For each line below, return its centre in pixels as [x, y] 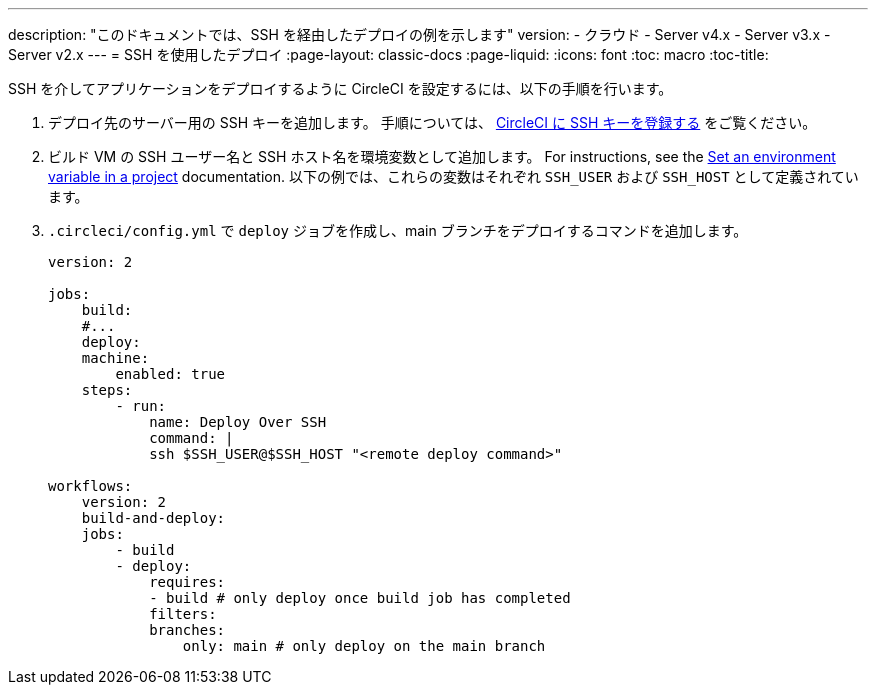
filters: [183, 614]
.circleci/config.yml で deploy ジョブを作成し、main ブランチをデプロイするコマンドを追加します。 [398, 230]
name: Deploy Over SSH [238, 422]
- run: [141, 406]
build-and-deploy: [153, 518]
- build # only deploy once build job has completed [360, 598]
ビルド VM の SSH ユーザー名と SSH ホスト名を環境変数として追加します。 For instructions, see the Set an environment [442, 156]
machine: [115, 358]
